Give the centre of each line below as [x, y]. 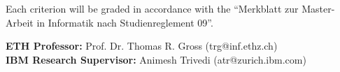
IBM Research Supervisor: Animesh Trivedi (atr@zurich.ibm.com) [156, 59]
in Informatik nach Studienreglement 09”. [125, 22]
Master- [318, 8]
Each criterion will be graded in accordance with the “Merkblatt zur [152, 8]
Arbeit [20, 22]
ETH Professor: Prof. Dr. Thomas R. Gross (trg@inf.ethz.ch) [142, 46]
